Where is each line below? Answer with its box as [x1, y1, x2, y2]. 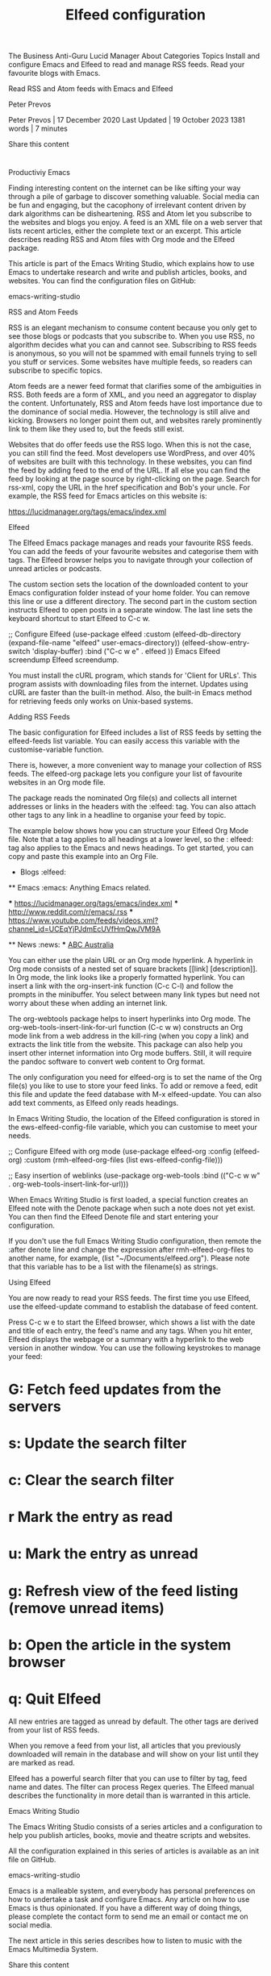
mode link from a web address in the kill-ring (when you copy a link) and [8, 1031, 249, 1041]
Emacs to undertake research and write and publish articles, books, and [8, 268, 248, 277]
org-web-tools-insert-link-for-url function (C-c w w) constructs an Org [8, 1023, 244, 1032]
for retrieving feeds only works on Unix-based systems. [8, 696, 194, 707]
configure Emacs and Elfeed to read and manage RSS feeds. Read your [8, 60, 245, 69]
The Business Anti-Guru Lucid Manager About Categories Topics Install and [8, 51, 261, 61]
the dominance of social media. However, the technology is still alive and [8, 407, 250, 417]
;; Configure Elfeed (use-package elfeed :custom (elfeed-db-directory [8, 629, 241, 639]
